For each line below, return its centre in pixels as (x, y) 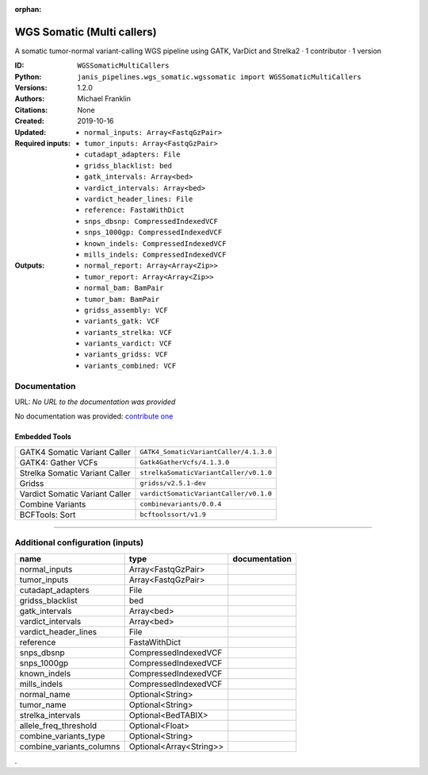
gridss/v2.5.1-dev (173, 483)
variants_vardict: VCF (128, 344)
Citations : (31, 110)
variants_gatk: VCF (122, 321)
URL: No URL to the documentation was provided (95, 402)
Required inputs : (43, 144)
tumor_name (43, 704)
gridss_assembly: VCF (126, 310)
